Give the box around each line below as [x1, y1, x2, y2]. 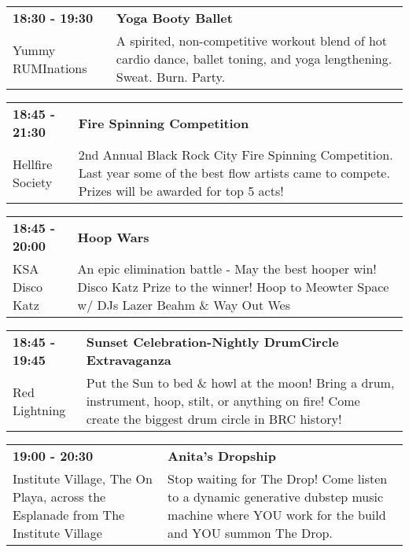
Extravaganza [86, 351, 171, 369]
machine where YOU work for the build [168, 506, 386, 524]
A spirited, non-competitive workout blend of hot [116, 31, 388, 50]
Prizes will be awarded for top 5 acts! [78, 182, 284, 200]
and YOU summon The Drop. [168, 524, 333, 542]
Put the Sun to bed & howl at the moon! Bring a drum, [86, 374, 395, 392]
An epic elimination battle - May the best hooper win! [77, 259, 377, 278]
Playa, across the [13, 488, 106, 506]
